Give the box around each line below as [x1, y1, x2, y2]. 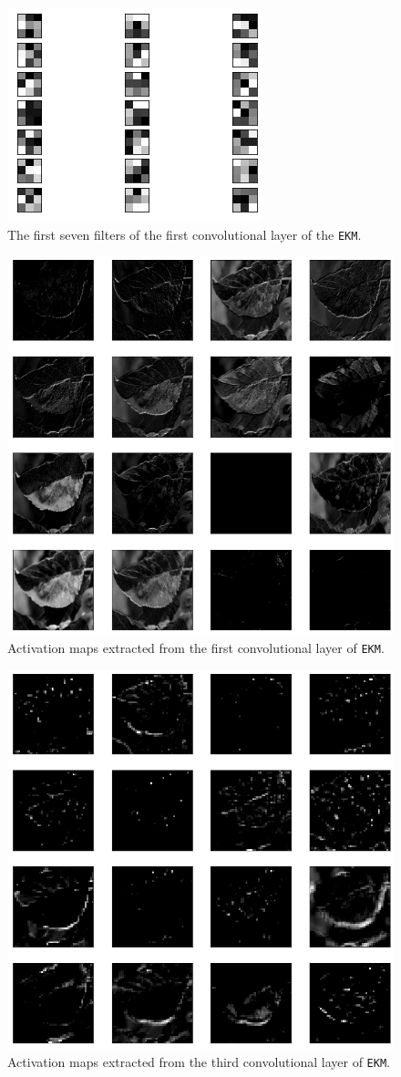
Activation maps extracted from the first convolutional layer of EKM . [7, 638, 385, 658]
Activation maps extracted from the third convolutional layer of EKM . [7, 1051, 390, 1071]
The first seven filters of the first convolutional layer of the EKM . [7, 224, 362, 243]
